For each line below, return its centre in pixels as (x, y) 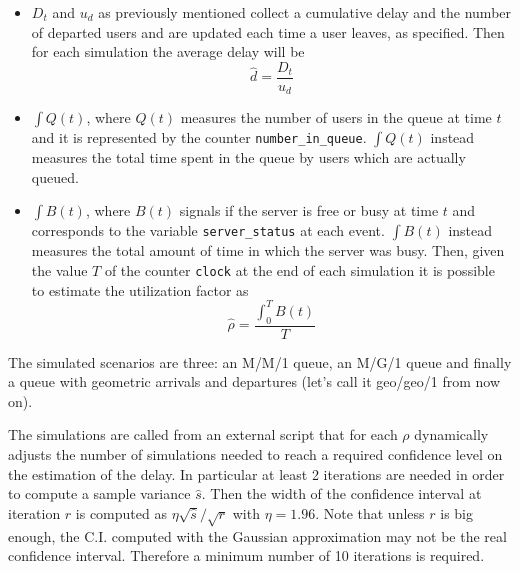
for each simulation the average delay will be (168, 51)
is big (456, 512)
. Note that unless (370, 512)
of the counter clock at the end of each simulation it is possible (299, 270)
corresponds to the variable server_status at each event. (208, 230)
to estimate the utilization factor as (140, 289)
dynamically (451, 434)
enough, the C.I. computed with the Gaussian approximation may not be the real (257, 535)
